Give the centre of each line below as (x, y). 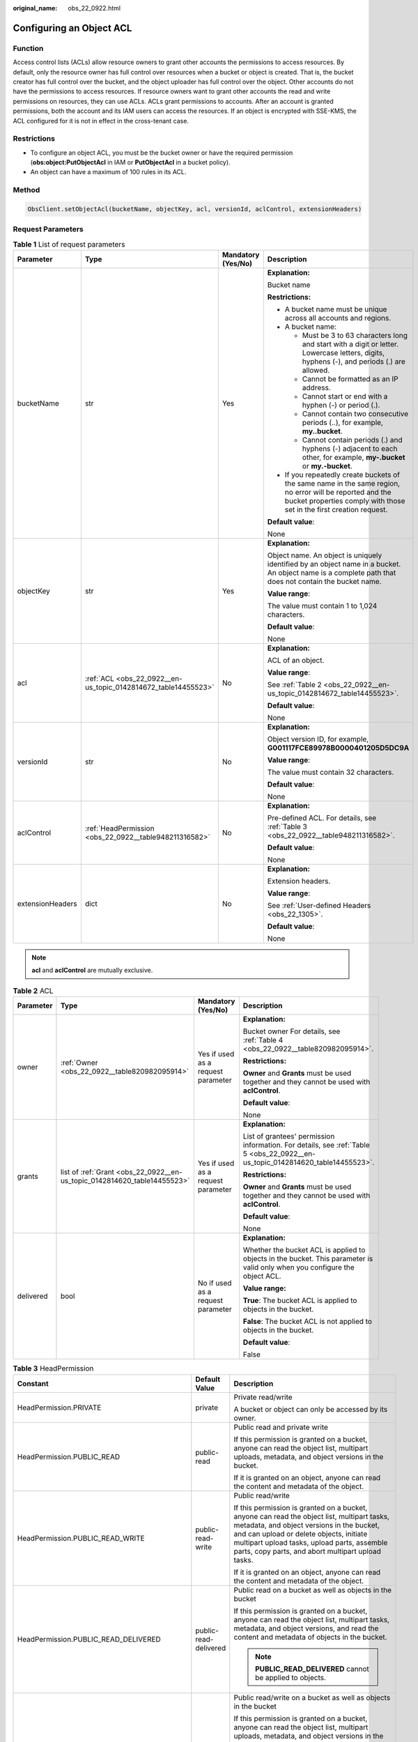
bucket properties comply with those (345, 501)
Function (28, 48)
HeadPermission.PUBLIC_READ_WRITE (81, 1538)
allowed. (316, 371)
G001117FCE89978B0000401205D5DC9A (338, 748)
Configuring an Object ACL (72, 28)
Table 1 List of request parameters (69, 244)
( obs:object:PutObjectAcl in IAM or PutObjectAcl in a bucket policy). (130, 162)
